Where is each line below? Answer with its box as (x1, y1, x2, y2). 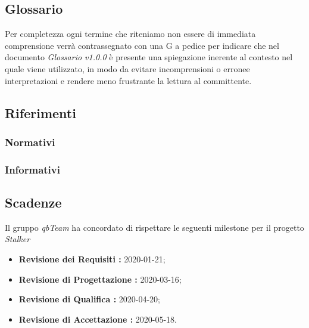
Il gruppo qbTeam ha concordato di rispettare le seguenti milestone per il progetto (5, 221, 304, 233)
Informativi (5, 162, 60, 177)
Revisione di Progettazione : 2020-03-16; (18, 273, 182, 285)
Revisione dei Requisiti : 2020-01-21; (18, 253, 166, 265)
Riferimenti (5, 103, 76, 122)
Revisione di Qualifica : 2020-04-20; (18, 293, 160, 305)
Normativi (5, 134, 55, 149)
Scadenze (5, 193, 62, 212)
